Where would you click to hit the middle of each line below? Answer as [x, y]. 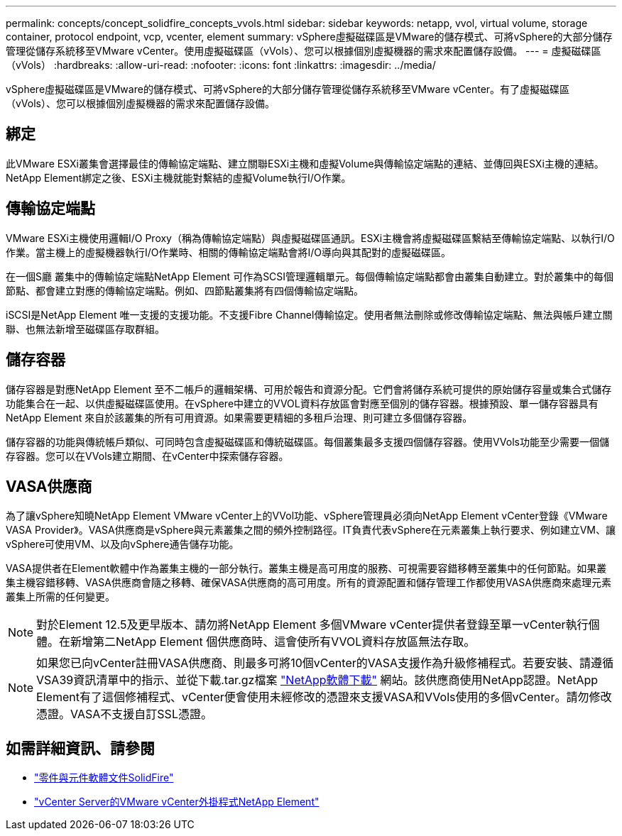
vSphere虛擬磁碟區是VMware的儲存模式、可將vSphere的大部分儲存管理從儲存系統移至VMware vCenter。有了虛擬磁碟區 [288, 89]
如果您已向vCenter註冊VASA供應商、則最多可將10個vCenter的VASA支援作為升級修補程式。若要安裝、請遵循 [325, 663]
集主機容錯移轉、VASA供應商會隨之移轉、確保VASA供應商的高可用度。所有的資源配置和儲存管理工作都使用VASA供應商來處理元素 [309, 583]
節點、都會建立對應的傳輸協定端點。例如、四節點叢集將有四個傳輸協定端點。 [185, 290]
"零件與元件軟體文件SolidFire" [104, 778]
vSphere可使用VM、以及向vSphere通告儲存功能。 [122, 544]
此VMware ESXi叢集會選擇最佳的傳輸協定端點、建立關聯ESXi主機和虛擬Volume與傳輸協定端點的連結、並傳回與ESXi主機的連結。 [305, 163]
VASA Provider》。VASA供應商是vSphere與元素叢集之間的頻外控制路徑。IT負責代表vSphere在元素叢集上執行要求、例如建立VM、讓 [311, 530]
